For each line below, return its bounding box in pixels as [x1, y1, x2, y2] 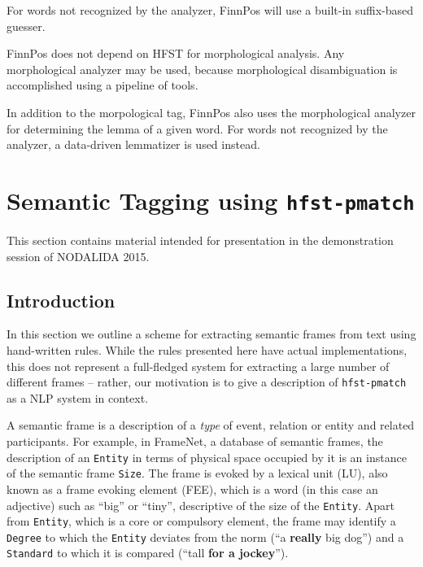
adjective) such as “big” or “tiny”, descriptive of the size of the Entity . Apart [7, 496, 395, 513]
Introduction [7, 287, 116, 312]
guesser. [7, 17, 46, 34]
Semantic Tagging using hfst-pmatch [7, 183, 415, 216]
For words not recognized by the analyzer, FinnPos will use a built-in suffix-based [7, 2, 414, 18]
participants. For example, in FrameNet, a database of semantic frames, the [7, 433, 383, 450]
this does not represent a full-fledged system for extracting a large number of [7, 357, 390, 374]
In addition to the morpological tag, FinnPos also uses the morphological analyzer [7, 103, 416, 120]
